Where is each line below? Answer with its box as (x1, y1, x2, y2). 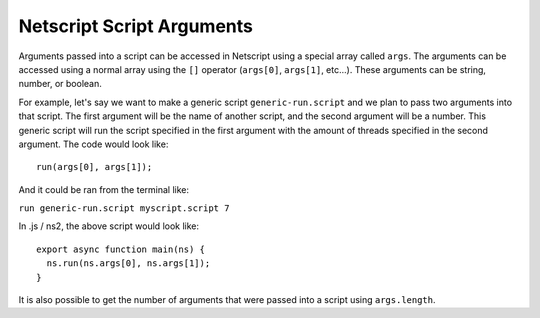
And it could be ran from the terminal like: (18, 183, 190, 195)
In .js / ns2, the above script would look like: (18, 220, 200, 232)
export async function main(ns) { (36, 243, 205, 255)
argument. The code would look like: (18, 138, 169, 150)
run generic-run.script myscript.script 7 (18, 203, 230, 214)
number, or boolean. (18, 78, 102, 90)
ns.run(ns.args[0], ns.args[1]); (46, 258, 211, 269)
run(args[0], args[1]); (36, 161, 153, 173)
